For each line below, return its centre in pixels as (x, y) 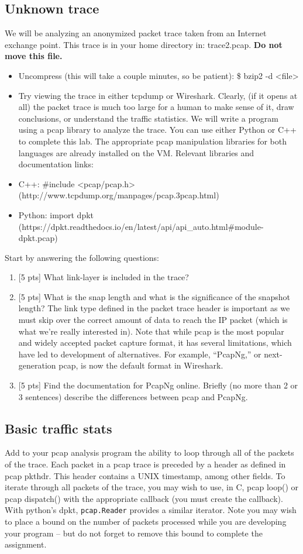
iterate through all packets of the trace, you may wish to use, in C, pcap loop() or (152, 487)
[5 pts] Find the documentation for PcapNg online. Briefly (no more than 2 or (158, 385)
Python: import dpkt (56, 214)
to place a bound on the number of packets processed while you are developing (146, 522)
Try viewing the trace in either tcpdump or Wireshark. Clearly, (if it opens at (158, 95)
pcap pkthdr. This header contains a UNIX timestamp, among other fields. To (145, 475)
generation (37, 365)
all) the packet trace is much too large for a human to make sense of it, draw (156, 107)
